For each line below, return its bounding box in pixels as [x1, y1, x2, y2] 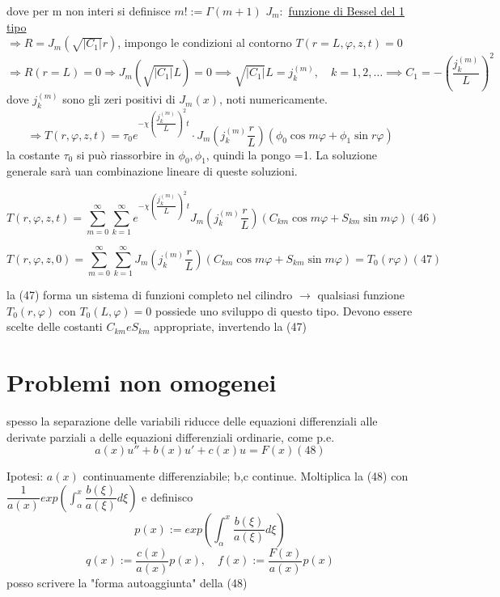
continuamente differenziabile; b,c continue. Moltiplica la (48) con [83, 468, 409, 485]
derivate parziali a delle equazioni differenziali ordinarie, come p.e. [6, 428, 335, 445]
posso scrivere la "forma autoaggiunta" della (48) [6, 574, 248, 591]
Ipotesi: [6, 468, 44, 485]
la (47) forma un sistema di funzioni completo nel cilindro [6, 286, 293, 303]
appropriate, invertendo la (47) [154, 318, 307, 335]
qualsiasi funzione [317, 286, 405, 303]
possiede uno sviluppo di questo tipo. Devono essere [155, 302, 413, 319]
